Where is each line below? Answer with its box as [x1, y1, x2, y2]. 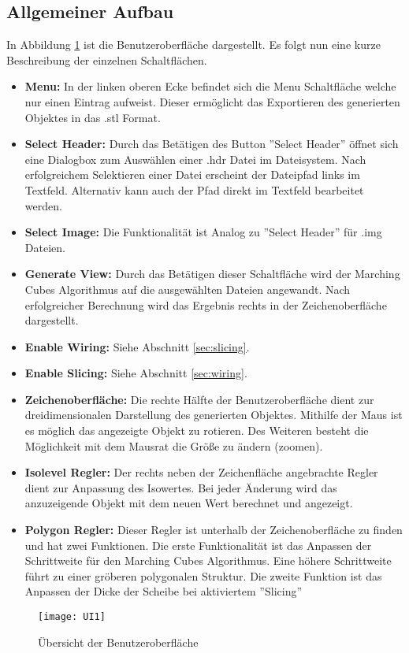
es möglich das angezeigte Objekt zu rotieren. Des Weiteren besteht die [24, 422, 369, 439]
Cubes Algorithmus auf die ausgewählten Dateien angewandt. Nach [24, 280, 351, 297]
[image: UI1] [38, 611, 106, 623]
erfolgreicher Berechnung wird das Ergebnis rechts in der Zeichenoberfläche [24, 296, 387, 313]
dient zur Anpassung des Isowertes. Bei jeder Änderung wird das [24, 479, 337, 495]
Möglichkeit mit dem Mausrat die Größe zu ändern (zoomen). [24, 437, 323, 454]
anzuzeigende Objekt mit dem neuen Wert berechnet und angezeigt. [24, 495, 353, 511]
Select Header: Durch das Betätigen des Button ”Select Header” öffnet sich [24, 135, 399, 152]
